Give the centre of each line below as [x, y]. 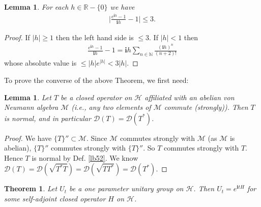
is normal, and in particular [48, 118]
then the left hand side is [95, 37]
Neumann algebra [31, 107]
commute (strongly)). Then [206, 107]
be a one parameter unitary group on [126, 188]
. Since [97, 138]
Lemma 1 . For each [36, 7]
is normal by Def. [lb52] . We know [85, 157]
